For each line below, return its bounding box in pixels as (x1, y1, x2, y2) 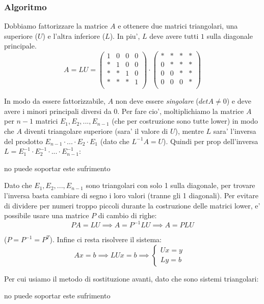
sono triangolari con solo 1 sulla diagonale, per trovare (86, 180, 255, 191)
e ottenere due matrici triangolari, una (118, 20, 238, 31)
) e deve (226, 96, 251, 106)
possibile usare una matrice (4, 210, 89, 221)
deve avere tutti (149, 30, 199, 41)
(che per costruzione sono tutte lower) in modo (112, 115, 258, 126)
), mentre (175, 126, 204, 136)
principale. (4, 40, 37, 51)
